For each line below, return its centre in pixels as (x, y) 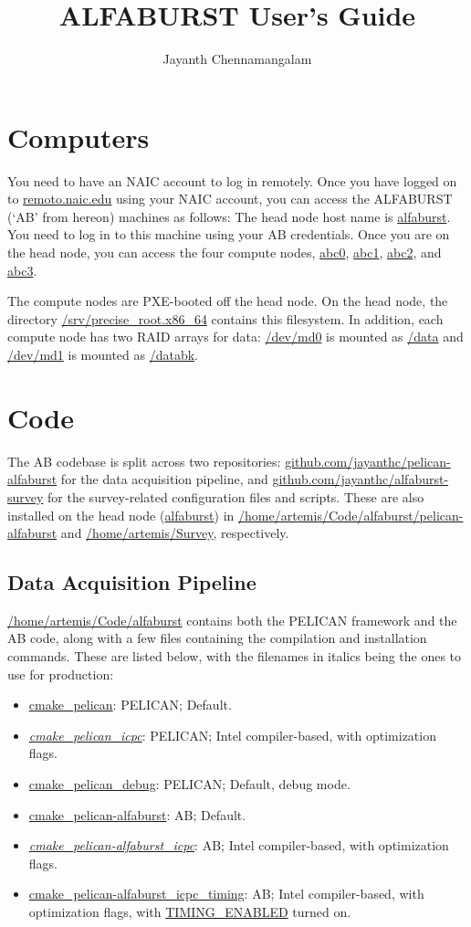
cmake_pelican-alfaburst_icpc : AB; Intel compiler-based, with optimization (239, 845)
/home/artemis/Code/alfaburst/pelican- (351, 515)
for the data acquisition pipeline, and (164, 479)
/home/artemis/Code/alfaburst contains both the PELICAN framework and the (232, 620)
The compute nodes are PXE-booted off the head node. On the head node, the (228, 301)
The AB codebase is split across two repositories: (144, 461)
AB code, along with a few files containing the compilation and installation (217, 638)
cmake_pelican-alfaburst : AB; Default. (137, 814)
